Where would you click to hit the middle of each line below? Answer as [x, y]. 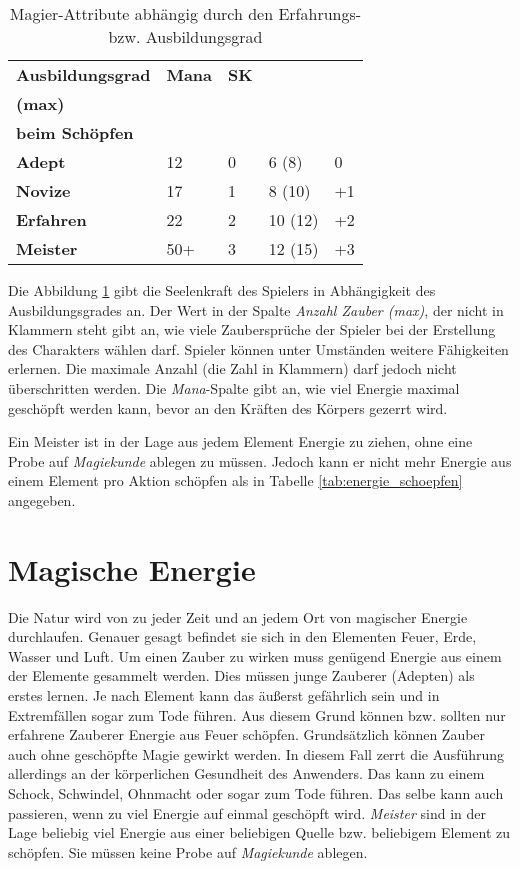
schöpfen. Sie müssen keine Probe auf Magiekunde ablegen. [188, 851]
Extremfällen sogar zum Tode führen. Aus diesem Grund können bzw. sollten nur [257, 714]
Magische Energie [132, 568]
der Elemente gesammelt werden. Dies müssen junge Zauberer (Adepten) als [241, 675]
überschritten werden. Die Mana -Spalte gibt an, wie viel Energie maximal [234, 387]
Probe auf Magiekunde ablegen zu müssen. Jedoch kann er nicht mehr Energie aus [260, 460]
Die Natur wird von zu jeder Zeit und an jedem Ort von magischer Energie [238, 616]
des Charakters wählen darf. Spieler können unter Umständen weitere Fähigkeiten [258, 348]
